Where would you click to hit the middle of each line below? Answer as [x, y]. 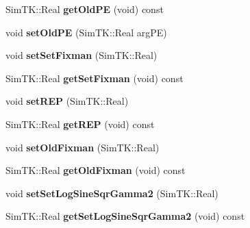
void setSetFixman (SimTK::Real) [82, 55]
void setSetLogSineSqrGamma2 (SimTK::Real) [112, 193]
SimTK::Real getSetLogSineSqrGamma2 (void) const [125, 216]
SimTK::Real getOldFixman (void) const [96, 170]
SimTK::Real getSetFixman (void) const [95, 78]
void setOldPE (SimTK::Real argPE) [86, 32]
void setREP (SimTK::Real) [67, 101]
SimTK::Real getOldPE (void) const [85, 9]
